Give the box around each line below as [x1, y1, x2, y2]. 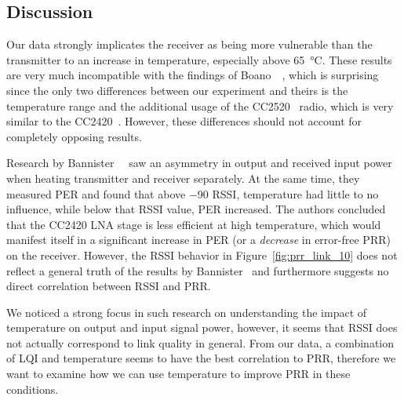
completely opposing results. [6, 128, 142, 144]
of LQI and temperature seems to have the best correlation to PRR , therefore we [6, 350, 396, 366]
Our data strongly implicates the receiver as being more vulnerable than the [6, 36, 373, 53]
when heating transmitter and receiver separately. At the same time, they [6, 169, 360, 186]
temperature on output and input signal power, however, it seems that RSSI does [6, 319, 398, 336]
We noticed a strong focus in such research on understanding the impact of [6, 304, 367, 320]
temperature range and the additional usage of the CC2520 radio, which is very [6, 97, 394, 114]
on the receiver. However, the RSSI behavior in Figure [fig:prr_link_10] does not [6, 246, 398, 263]
